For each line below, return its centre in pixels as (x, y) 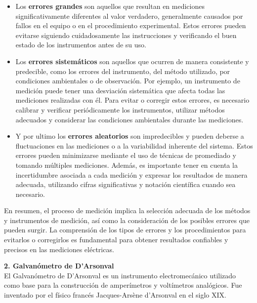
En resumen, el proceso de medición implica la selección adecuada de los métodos (127, 210)
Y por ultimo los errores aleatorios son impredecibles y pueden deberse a (130, 136)
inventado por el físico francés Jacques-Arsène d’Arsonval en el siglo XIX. (115, 295)
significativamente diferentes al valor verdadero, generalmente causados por (129, 16)
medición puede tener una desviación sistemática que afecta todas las (120, 90)
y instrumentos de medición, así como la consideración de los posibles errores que (127, 220)
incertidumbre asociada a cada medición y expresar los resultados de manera (131, 174)
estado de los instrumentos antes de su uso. (81, 45)
